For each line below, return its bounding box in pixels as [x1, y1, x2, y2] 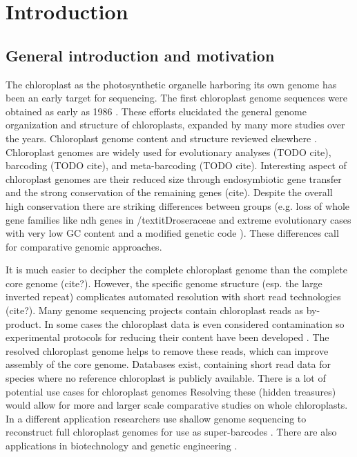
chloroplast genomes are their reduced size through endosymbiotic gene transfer [6, 171, 342, 186]
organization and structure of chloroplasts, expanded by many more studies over [6, 117, 345, 132]
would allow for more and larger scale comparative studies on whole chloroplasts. [6, 398, 348, 412]
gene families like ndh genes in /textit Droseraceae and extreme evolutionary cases [6, 212, 351, 226]
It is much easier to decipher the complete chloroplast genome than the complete [6, 262, 347, 277]
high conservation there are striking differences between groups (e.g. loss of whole [6, 198, 350, 213]
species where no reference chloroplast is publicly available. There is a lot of [6, 371, 326, 385]
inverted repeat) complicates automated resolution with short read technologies [6, 289, 341, 304]
